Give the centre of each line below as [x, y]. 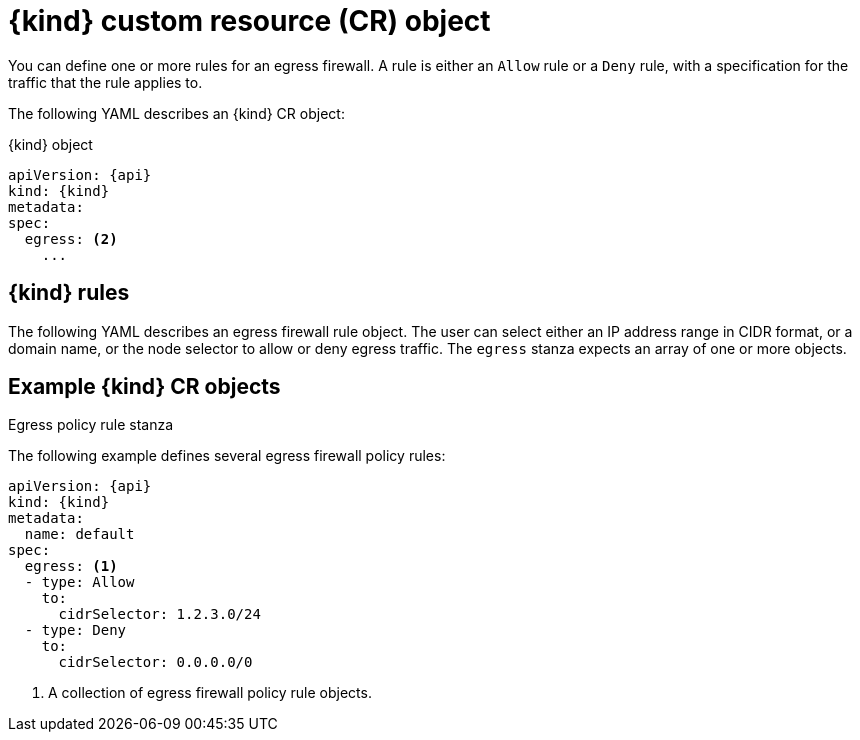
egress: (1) [71, 566]
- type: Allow [79, 582]
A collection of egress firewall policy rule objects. [210, 693]
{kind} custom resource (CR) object [249, 21]
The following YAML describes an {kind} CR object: [176, 113]
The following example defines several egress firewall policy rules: [227, 456]
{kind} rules [69, 293]
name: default [79, 534]
